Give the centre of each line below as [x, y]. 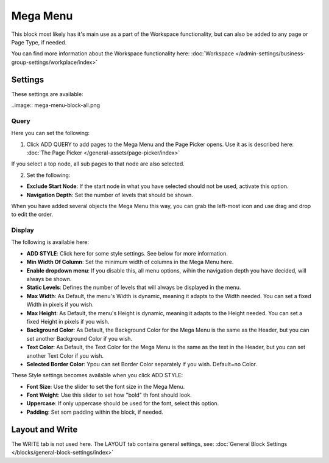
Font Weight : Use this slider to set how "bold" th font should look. [109, 395]
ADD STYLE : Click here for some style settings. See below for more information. [127, 253]
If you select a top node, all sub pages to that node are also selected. [98, 164]
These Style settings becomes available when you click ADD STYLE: [97, 375]
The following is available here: [50, 242]
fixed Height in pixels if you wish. [68, 321]
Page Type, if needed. [39, 42]
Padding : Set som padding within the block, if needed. [95, 412]
